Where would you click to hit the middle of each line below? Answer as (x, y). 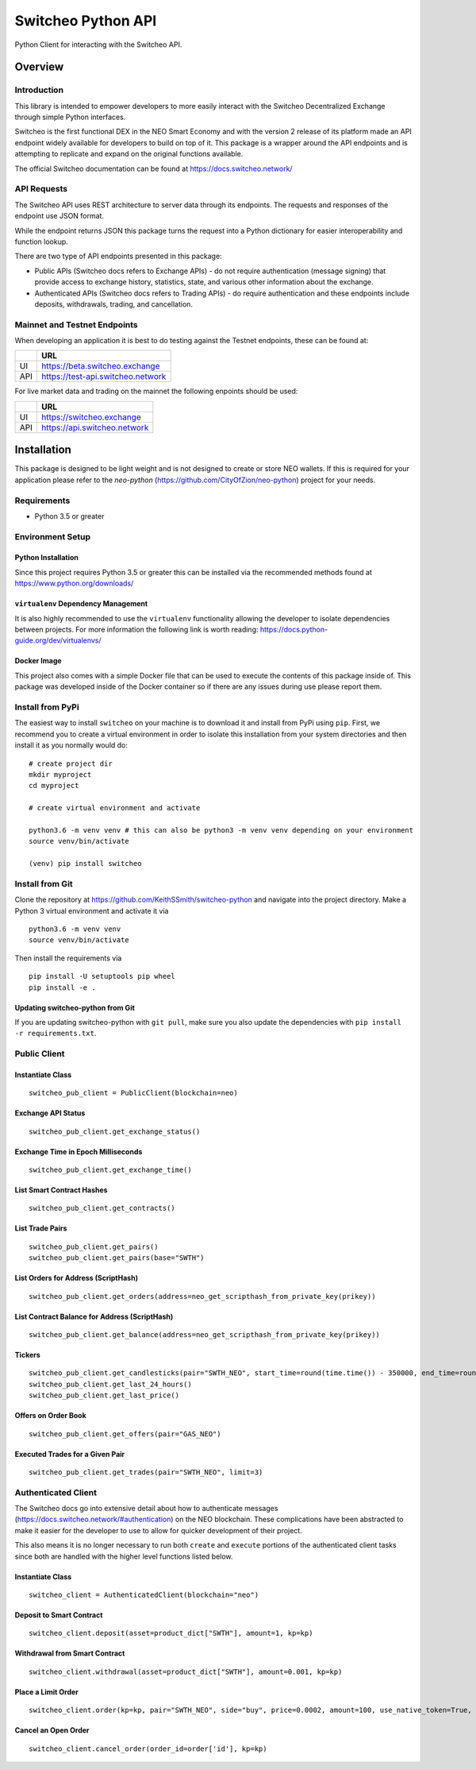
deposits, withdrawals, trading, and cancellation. (114, 304)
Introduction (39, 90)
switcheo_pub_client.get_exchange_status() (115, 1131)
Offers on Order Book (50, 1416)
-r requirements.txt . (56, 1034)
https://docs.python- (294, 630)
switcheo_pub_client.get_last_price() (104, 1395)
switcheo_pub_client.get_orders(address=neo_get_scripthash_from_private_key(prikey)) (202, 1296)
